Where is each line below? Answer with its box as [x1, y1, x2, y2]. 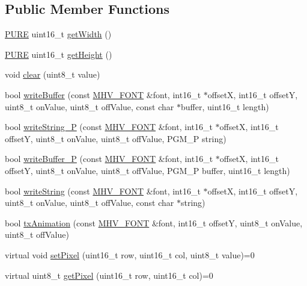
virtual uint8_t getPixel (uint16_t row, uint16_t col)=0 [5, 269, 213, 281]
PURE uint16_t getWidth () [5, 28, 112, 40]
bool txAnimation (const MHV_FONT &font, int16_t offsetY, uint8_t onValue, [5, 216, 303, 229]
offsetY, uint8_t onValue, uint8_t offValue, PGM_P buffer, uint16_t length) [5, 164, 290, 176]
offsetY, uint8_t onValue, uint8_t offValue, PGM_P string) [5, 132, 226, 145]
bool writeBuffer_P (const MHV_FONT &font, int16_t [5, 152, 213, 165]
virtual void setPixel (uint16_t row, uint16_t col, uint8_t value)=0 [5, 248, 255, 261]
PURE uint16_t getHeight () [5, 48, 112, 60]
